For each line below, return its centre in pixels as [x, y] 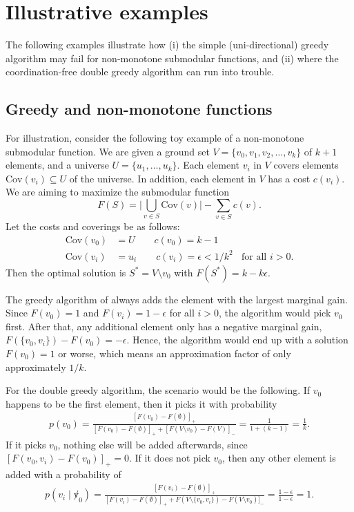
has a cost [289, 178]
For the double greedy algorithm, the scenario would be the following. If [158, 390]
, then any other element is [279, 458]
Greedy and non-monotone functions [139, 109]
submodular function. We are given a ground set [108, 151]
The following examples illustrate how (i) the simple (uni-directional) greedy [167, 45]
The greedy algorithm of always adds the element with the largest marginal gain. [177, 299]
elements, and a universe [57, 165]
